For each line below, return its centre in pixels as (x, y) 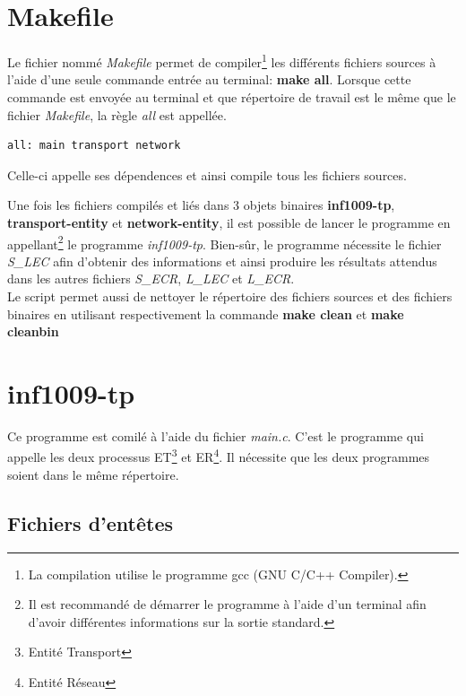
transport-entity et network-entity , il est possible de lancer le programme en (229, 222)
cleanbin (33, 331)
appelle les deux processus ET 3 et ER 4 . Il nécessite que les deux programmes (219, 456)
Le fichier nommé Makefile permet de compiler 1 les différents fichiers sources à (222, 61)
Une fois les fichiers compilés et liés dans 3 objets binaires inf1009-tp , (201, 205)
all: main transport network (94, 146)
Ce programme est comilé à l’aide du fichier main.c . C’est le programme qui (216, 435)
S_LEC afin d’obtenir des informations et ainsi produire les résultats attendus (222, 261)
